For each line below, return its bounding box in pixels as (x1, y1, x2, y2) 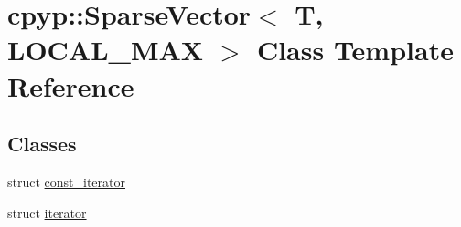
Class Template (256, 31, 454, 68)
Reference (7, 67, 134, 104)
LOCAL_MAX (7, 31, 204, 68)
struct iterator (7, 202, 87, 222)
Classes (7, 129, 77, 158)
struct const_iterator (7, 171, 126, 191)
